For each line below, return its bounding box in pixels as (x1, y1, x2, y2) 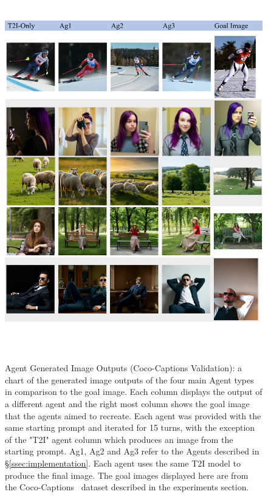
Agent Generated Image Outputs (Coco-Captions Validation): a (5, 362, 242, 374)
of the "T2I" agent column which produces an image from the (5, 433, 233, 445)
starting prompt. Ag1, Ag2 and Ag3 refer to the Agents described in (5, 445, 259, 458)
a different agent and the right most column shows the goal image (5, 397, 250, 410)
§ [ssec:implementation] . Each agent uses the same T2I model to (5, 456, 241, 469)
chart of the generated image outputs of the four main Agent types (5, 373, 254, 386)
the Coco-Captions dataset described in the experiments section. (5, 481, 249, 493)
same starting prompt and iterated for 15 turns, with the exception (5, 421, 255, 434)
